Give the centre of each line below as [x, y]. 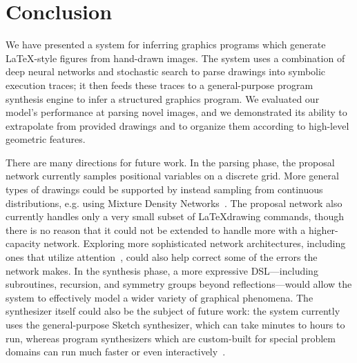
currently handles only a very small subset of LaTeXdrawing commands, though [175, 216]
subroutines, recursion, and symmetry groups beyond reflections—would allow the [179, 284]
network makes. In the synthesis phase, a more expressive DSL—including [162, 270]
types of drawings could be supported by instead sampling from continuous [164, 189]
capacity [23, 243]
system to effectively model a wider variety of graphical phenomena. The [160, 297]
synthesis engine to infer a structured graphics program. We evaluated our [163, 98]
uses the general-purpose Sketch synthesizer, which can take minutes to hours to [175, 324]
